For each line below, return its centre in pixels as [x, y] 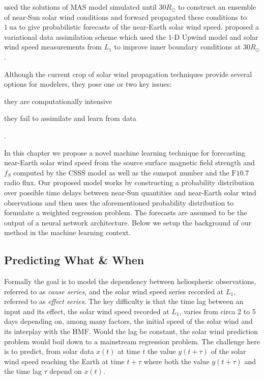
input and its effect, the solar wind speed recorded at [87, 311]
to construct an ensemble [217, 7]
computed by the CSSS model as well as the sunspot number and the [121, 172]
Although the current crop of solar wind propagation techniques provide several [128, 74]
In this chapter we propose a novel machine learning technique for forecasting [125, 152]
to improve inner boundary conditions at [178, 47]
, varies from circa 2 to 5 [217, 311]
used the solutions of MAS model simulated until [80, 7]
